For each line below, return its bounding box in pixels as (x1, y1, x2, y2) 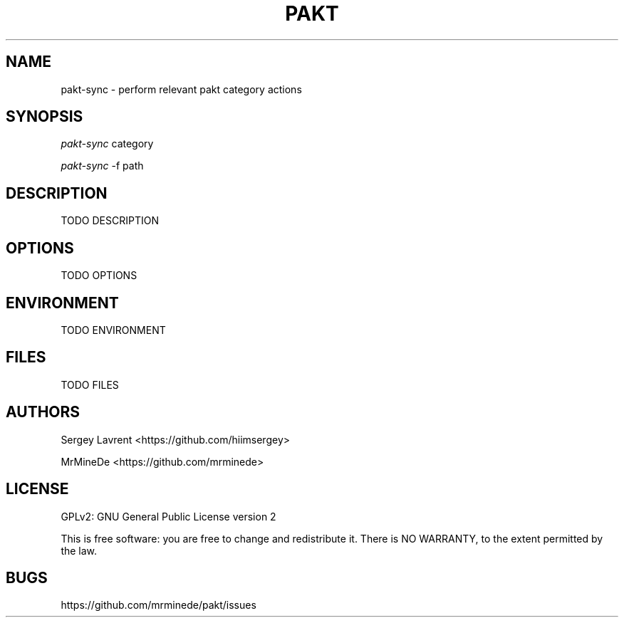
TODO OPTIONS (61, 269, 137, 282)
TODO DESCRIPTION (61, 214, 159, 227)
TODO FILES (61, 378, 119, 391)
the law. (61, 544, 98, 557)
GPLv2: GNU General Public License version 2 (61, 510, 276, 523)
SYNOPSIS (6, 108, 83, 126)
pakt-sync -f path (61, 159, 144, 172)
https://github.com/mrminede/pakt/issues (61, 599, 256, 612)
